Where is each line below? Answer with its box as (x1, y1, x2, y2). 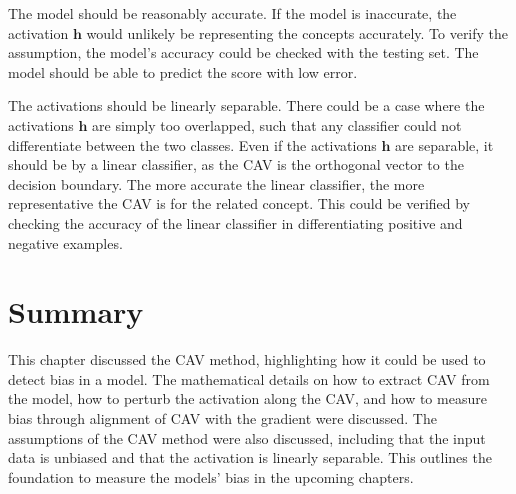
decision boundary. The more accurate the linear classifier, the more (8, 173, 425, 194)
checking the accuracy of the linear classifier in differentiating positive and (8, 212, 463, 233)
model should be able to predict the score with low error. (8, 61, 358, 82)
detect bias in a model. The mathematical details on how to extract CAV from (8, 368, 490, 389)
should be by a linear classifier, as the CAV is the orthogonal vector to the (8, 154, 464, 175)
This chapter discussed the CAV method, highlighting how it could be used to (8, 349, 486, 370)
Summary (8, 291, 144, 332)
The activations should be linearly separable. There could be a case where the (8, 95, 485, 116)
